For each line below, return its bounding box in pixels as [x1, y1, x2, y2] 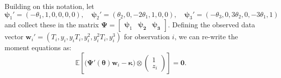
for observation [124, 31, 170, 42]
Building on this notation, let [5, 1, 94, 11]
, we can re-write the [174, 31, 238, 42]
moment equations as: [5, 42, 72, 53]
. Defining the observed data [168, 19, 255, 30]
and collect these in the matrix [5, 19, 99, 30]
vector [5, 31, 24, 42]
